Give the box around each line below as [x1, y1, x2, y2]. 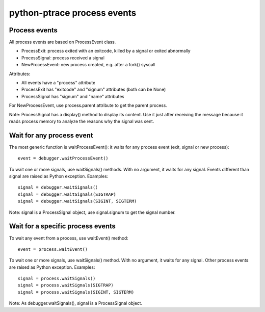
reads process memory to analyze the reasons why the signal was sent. [9, 118, 154, 124]
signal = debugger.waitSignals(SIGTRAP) [18, 191, 116, 197]
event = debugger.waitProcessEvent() [18, 156, 109, 161]
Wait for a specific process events [9, 222, 116, 231]
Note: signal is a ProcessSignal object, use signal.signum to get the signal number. [9, 209, 176, 215]
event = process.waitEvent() [18, 246, 88, 252]
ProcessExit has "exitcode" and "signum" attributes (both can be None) [21, 86, 166, 93]
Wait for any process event [9, 131, 93, 139]
